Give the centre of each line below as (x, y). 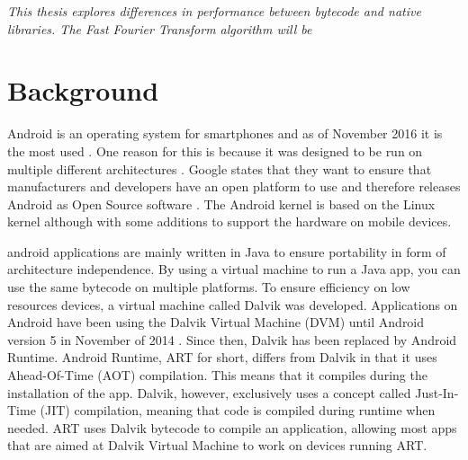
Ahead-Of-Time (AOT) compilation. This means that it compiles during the (217, 375)
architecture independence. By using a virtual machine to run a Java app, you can (234, 269)
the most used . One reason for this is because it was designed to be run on (215, 150)
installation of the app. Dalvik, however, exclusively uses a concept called (209, 392)
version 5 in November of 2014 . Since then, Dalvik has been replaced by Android (232, 339)
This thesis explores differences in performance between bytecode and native (214, 11)
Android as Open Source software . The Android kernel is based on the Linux (221, 203)
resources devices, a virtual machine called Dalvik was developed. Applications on (233, 304)
